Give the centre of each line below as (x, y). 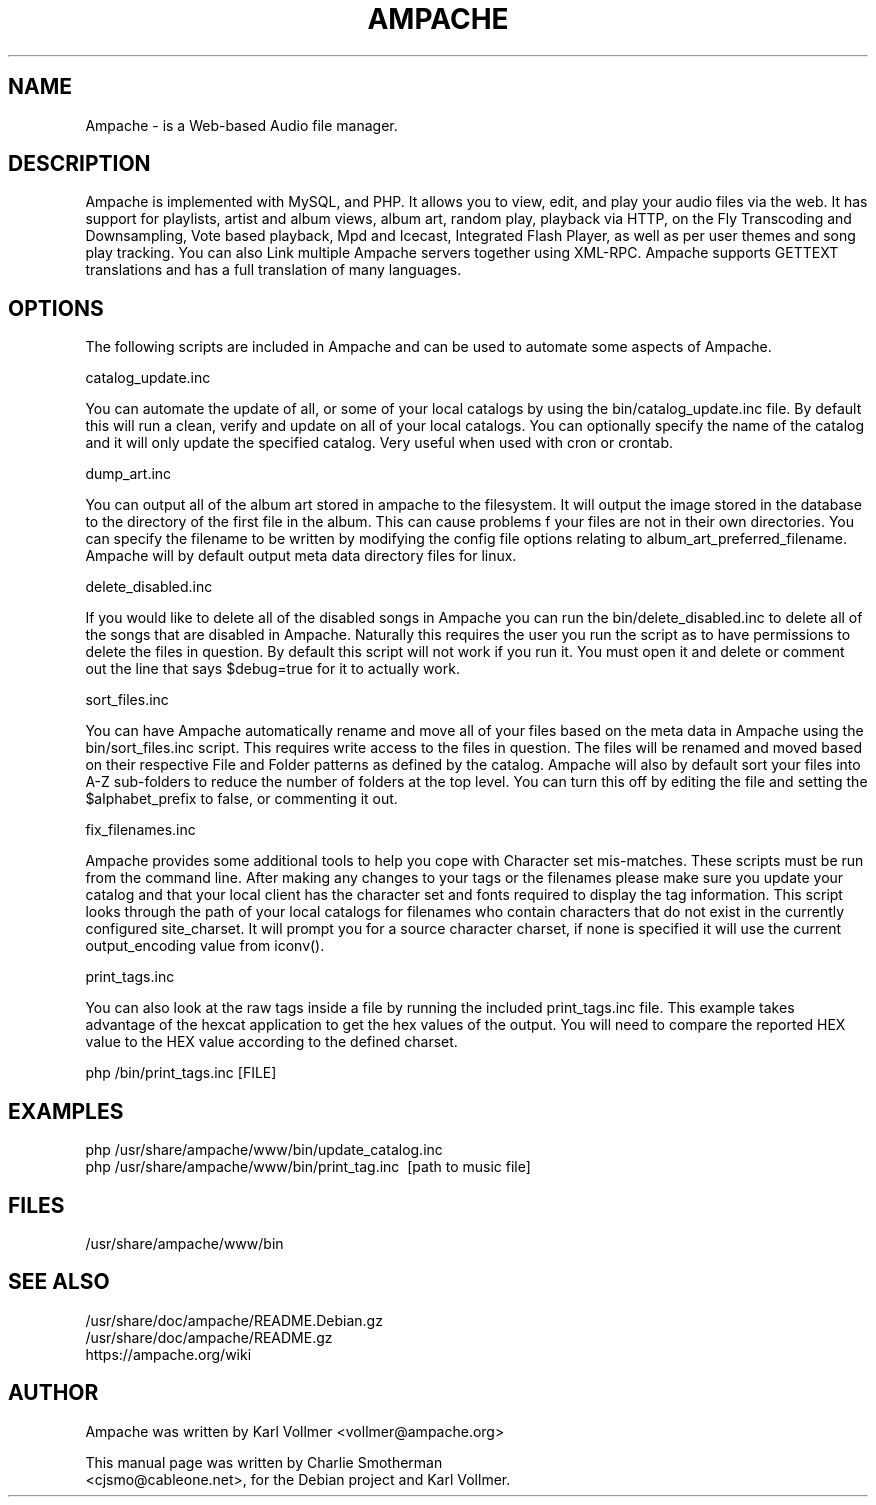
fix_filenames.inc (140, 830)
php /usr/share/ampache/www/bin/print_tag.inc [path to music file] (308, 1167)
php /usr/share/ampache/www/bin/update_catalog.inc (264, 1150)
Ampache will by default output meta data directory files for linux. (301, 556)
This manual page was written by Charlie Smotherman (264, 1462)
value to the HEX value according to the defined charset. (271, 1042)
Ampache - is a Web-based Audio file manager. (241, 125)
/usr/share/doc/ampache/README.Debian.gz (234, 1320)
